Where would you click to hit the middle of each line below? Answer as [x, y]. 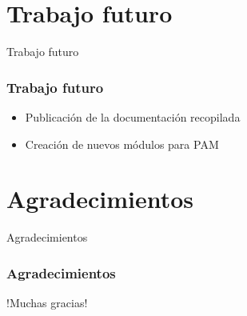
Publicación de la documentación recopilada [133, 116]
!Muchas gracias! [47, 303]
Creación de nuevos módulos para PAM [122, 144]
